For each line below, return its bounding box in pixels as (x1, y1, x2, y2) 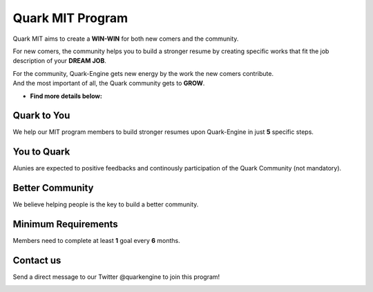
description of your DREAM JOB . (12, 57, 106, 65)
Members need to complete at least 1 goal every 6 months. (12, 237, 180, 245)
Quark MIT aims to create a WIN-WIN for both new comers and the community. (12, 35, 239, 43)
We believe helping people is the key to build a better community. (12, 200, 199, 208)
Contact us (12, 254, 61, 266)
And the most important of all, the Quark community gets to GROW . (12, 79, 205, 88)
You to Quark (12, 146, 70, 158)
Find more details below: (30, 92, 103, 100)
